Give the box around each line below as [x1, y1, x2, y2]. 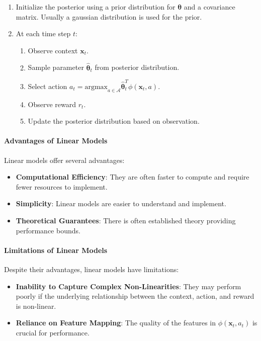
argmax [84, 83, 108, 91]
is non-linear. [16, 300, 56, 311]
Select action [28, 80, 67, 91]
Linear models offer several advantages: [4, 154, 125, 165]
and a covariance [184, 2, 235, 12]
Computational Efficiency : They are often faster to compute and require [16, 172, 249, 182]
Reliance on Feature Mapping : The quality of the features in [16, 317, 216, 328]
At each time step [16, 28, 71, 39]
